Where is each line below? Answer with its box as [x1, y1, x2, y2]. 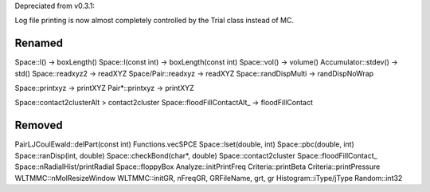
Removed [14, 119, 63, 132]
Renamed [14, 37, 64, 50]
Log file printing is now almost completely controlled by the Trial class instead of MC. [14, 16, 295, 25]
